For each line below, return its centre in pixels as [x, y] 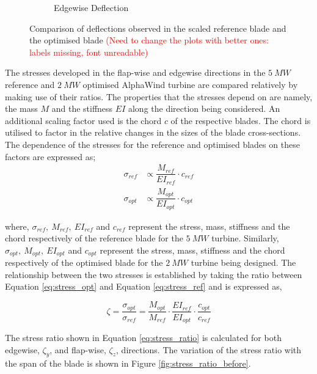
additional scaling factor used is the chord [83, 120]
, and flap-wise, [78, 349]
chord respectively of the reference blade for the [94, 238]
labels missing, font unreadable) [89, 52]
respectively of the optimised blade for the [84, 262]
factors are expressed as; [50, 156]
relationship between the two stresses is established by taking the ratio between [154, 274]
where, [17, 226]
